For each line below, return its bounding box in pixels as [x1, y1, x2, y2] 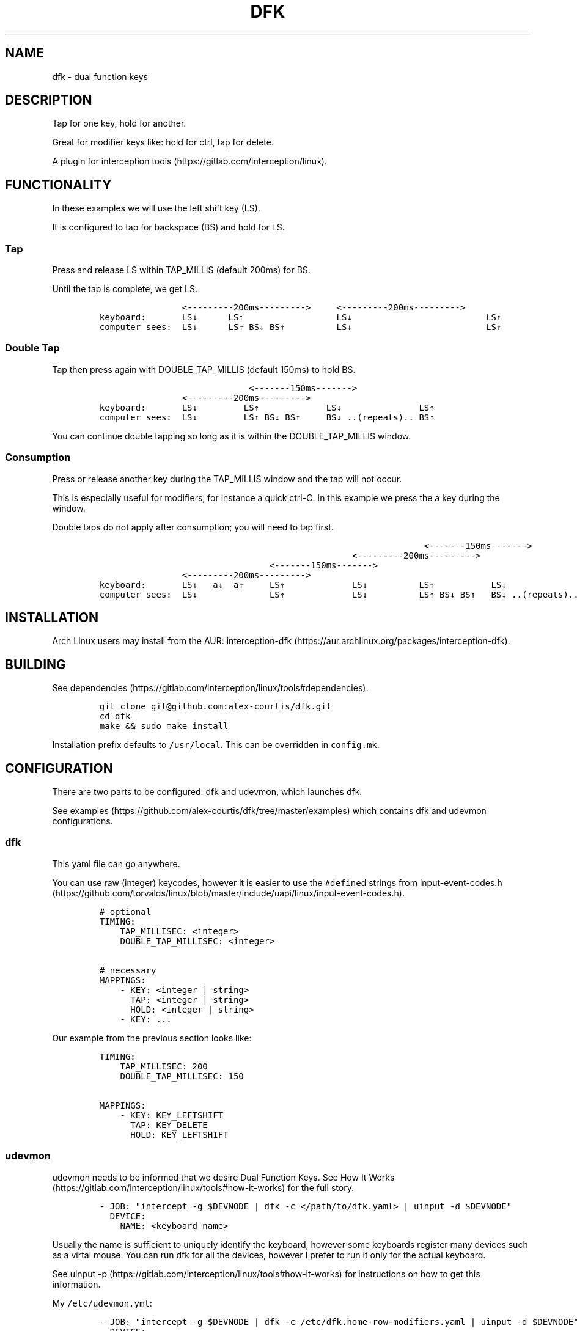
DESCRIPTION [5, 92, 92, 108]
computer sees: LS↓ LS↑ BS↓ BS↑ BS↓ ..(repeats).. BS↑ [99, 412, 435, 422]
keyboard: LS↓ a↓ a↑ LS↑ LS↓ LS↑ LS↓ [99, 579, 507, 590]
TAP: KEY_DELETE [130, 1120, 208, 1130]
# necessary [99, 965, 156, 975]
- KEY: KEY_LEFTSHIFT [120, 1110, 224, 1120]
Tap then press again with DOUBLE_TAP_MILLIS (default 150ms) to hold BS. [52, 364, 356, 375]
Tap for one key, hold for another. [52, 118, 186, 129]
